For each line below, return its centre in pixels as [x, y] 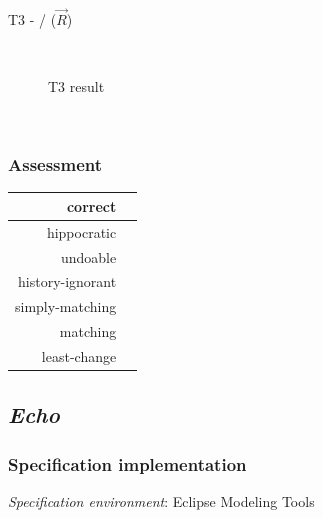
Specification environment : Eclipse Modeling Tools [161, 501]
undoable [88, 256]
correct [91, 205]
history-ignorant [67, 281]
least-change [79, 355]
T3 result [76, 86]
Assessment [55, 164]
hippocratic [81, 231]
